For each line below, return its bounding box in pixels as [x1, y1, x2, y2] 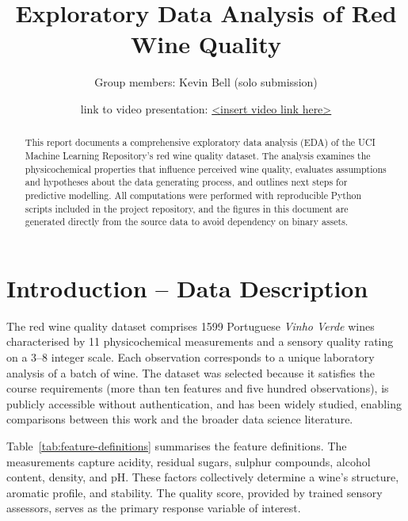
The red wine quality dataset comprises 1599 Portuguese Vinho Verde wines [6, 317, 375, 334]
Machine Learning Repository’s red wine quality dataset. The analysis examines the [25, 148, 371, 162]
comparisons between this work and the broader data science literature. [6, 411, 353, 427]
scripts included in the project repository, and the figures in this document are [25, 201, 349, 215]
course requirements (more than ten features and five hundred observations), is [6, 380, 389, 396]
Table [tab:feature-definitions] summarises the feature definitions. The [6, 437, 347, 454]
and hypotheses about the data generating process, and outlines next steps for [25, 175, 348, 189]
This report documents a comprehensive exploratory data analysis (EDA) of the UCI [25, 136, 376, 149]
